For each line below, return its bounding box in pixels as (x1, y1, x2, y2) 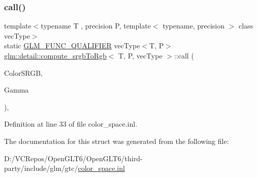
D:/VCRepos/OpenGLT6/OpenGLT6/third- (4, 153, 143, 163)
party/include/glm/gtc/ (4, 163, 78, 173)
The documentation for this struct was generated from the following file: (4, 135, 229, 146)
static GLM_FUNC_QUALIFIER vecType (4, 40, 140, 51)
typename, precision (163, 20, 225, 31)
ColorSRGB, (4, 67, 43, 78)
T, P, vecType (118, 50, 163, 61)
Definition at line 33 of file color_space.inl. (4, 119, 138, 129)
